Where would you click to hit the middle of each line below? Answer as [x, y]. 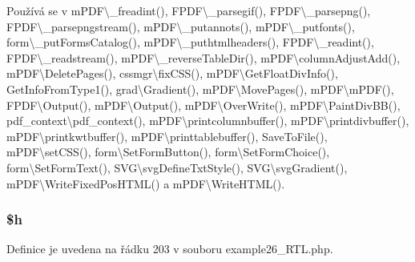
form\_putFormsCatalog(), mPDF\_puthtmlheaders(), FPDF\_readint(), [190, 42]
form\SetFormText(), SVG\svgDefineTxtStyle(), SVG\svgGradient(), [177, 167]
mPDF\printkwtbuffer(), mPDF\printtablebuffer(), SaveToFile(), [167, 136]
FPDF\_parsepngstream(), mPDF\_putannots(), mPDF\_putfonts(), [181, 26]
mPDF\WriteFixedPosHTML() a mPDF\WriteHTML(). [146, 183]
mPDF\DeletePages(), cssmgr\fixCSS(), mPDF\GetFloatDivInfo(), [172, 73]
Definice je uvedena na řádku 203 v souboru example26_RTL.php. [170, 249]
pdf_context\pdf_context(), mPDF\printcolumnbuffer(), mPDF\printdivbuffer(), [208, 121]
